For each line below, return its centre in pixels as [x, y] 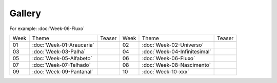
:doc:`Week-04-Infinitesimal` [176, 51]
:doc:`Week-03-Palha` [59, 51]
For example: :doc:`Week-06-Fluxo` [47, 29]
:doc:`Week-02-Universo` [173, 45]
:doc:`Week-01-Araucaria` [63, 45]
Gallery [25, 13]
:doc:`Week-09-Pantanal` [63, 71]
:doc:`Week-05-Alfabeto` [62, 58]
